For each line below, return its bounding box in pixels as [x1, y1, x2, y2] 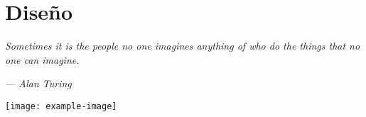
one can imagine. [5, 52, 80, 67]
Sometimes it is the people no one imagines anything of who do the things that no [5, 38, 360, 53]
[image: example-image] [5, 101, 117, 111]
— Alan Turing [5, 76, 72, 91]
